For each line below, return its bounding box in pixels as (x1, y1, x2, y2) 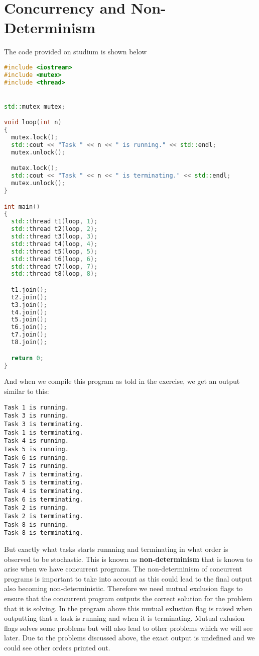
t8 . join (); (11, 339, 47, 346)
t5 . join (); (11, 316, 47, 323)
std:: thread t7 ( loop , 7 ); (11, 263, 98, 270)
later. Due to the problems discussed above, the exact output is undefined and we (4, 632, 255, 643)
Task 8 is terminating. (4, 529, 83, 537)
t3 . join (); (11, 301, 47, 308)
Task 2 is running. (4, 504, 69, 512)
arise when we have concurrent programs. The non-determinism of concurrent (4, 563, 242, 574)
